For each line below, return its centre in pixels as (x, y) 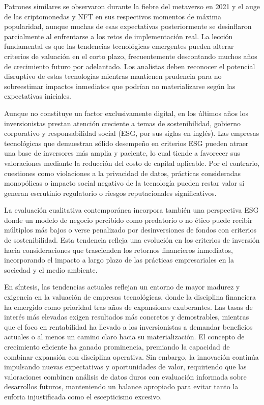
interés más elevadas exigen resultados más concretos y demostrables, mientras (127, 317)
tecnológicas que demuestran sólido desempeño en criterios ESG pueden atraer (126, 143)
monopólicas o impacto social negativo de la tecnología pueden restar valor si (124, 183)
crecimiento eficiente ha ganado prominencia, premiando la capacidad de (117, 346)
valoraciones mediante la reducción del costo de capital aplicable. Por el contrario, (132, 163)
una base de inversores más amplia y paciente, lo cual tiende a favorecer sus (122, 153)
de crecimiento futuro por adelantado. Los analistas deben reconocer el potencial (130, 66)
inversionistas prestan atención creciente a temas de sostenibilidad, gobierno (123, 123)
